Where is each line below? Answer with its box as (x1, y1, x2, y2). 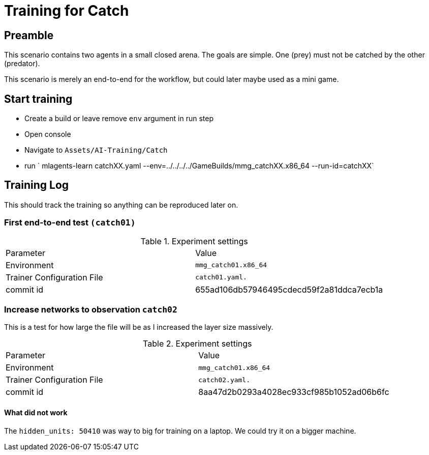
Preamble (4, 29, 54, 42)
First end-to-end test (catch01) (4, 217, 136, 228)
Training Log (4, 179, 69, 192)
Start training (4, 92, 73, 105)
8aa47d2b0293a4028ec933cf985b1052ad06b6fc (198, 387, 389, 397)
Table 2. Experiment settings (143, 338, 252, 349)
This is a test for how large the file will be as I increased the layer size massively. (4, 323, 273, 332)
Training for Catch (4, 2, 129, 19)
